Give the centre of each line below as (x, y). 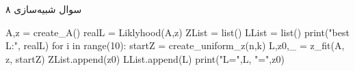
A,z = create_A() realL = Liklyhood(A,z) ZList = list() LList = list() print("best (177, 32)
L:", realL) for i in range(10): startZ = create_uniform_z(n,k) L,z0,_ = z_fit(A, (175, 45)
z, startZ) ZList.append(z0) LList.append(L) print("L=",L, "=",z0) (145, 58)
